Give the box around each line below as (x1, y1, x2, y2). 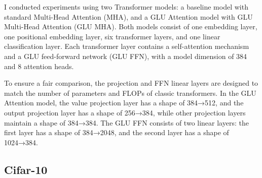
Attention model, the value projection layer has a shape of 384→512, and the (4, 97, 244, 108)
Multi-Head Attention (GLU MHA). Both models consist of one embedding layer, (4, 21, 257, 32)
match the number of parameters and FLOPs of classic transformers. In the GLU (4, 87, 256, 98)
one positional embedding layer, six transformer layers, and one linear (4, 31, 220, 41)
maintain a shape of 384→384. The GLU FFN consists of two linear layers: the (4, 117, 249, 128)
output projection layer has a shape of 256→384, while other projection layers (4, 107, 246, 117)
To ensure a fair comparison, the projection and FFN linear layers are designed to (4, 78, 258, 88)
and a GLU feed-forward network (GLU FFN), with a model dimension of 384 (4, 50, 247, 61)
